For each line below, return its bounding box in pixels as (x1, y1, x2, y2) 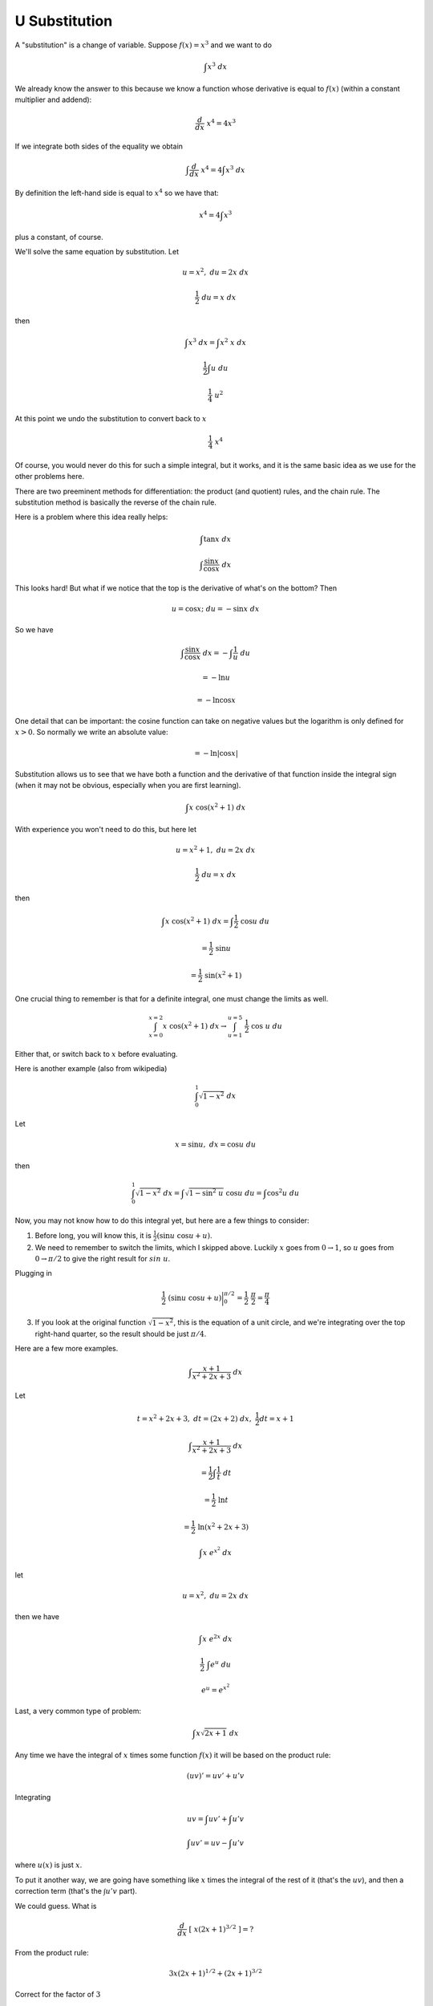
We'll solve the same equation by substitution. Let (14, 247, 180, 257)
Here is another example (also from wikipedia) (14, 1064, 168, 1074)
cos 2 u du (266, 1188, 300, 1197)
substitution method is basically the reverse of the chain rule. (14, 497, 216, 507)
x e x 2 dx (202, 1545, 233, 1557)
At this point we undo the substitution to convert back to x (14, 413, 208, 423)
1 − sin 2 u (188, 1188, 224, 1198)
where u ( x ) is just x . (14, 1860, 83, 1870)
